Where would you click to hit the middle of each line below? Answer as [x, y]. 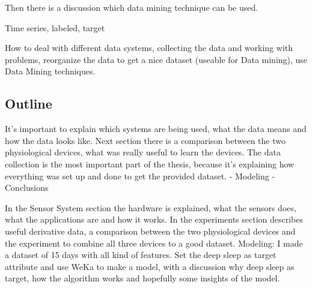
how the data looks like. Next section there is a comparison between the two [145, 140]
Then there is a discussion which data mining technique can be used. [132, 7]
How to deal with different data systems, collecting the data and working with [149, 48]
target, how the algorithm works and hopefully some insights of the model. [142, 278]
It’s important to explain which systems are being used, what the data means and [156, 129]
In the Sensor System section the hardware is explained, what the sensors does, [151, 207]
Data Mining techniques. [50, 71]
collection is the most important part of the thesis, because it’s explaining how [150, 163]
